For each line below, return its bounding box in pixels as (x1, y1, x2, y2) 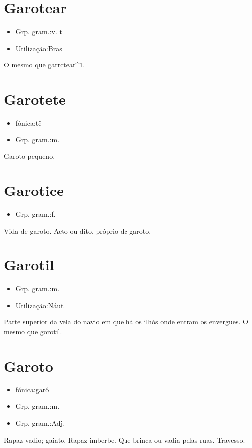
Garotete (4, 89, 66, 109)
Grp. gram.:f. (15, 208, 56, 219)
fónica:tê (15, 118, 42, 128)
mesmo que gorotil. (4, 326, 62, 337)
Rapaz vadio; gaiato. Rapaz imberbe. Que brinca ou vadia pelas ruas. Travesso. (4, 434, 245, 445)
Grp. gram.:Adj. (15, 417, 64, 428)
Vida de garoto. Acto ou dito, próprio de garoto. (4, 225, 151, 236)
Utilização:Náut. (15, 300, 65, 310)
